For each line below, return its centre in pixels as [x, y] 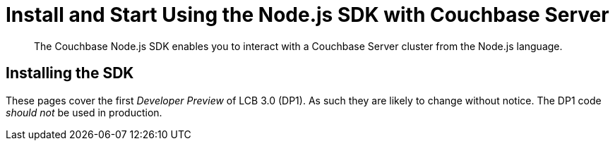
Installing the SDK [70, 73]
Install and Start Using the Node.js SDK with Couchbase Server [307, 15]
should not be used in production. [84, 112]
